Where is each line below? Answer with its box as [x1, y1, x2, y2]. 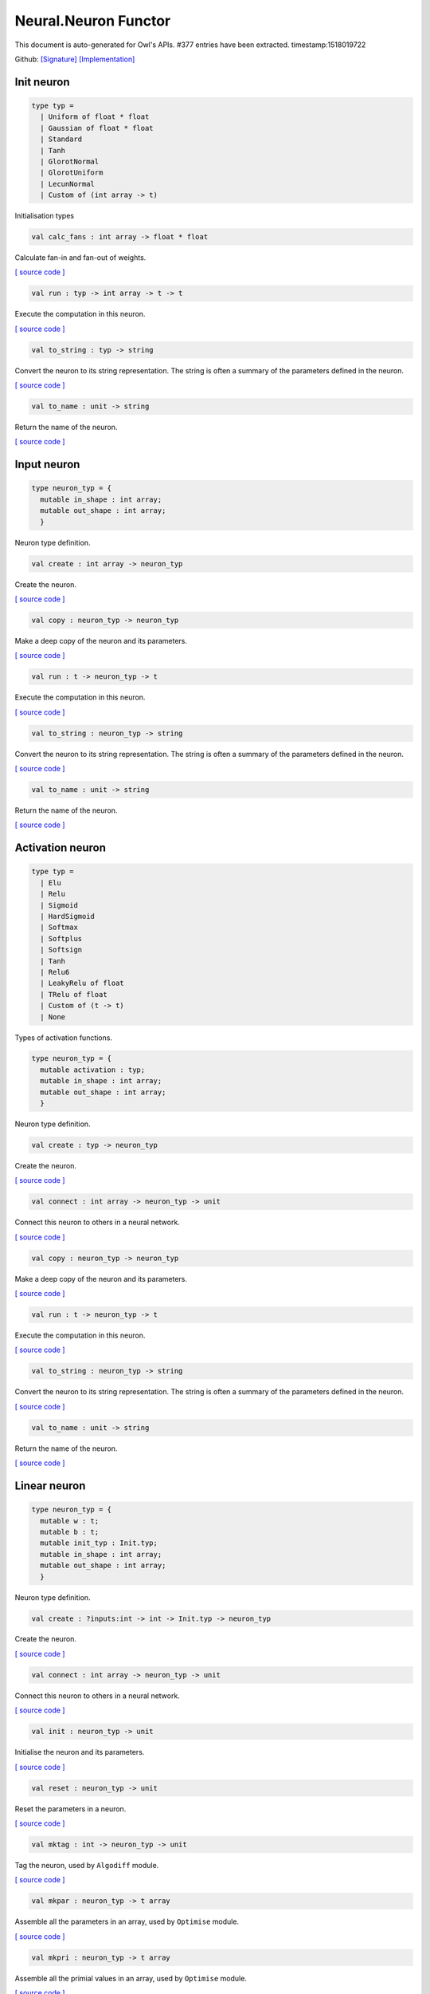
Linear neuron [14, 1480, 86, 1492]
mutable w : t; [40, 1516, 100, 1525]
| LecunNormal [40, 179, 96, 188]
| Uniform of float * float [40, 112, 150, 121]
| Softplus [40, 934, 83, 943]
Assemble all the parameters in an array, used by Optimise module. [14, 1917, 239, 1926]
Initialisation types [14, 211, 75, 221]
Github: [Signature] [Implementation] [14, 54, 135, 64]
